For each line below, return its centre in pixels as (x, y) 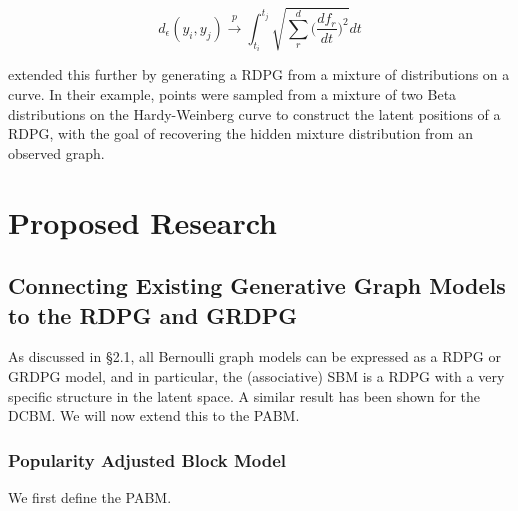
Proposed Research (142, 221)
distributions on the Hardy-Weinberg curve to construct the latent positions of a (254, 113)
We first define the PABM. (90, 496)
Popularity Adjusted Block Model (147, 459)
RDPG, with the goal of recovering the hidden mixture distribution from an (240, 133)
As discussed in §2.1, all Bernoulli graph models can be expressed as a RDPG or (254, 356)
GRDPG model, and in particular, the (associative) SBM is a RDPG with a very (256, 375)
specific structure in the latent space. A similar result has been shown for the (244, 395)
